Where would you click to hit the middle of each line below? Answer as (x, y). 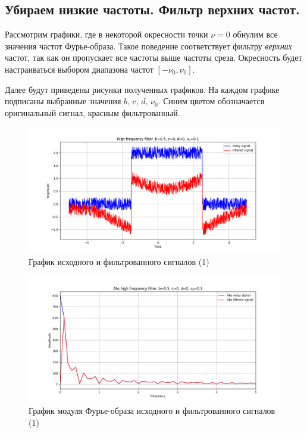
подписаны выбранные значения (63, 101)
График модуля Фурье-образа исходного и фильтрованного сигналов (152, 411)
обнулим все (255, 34)
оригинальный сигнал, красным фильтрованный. (93, 112)
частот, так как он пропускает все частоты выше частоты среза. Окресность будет (153, 57)
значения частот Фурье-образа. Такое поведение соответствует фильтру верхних (148, 46)
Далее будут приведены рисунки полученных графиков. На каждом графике (142, 89)
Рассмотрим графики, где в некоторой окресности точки (106, 34)
